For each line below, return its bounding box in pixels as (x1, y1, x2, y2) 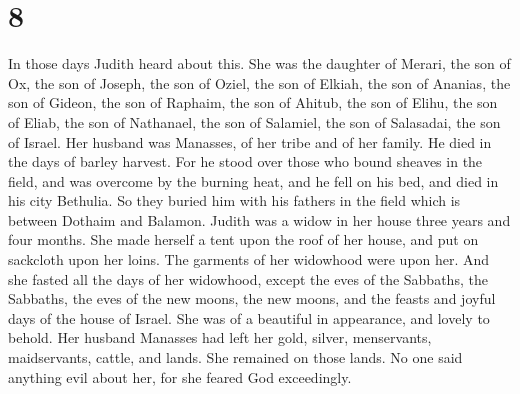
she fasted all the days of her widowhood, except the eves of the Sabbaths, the (8, 268, 488, 289)
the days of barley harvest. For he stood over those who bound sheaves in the (8, 151, 483, 172)
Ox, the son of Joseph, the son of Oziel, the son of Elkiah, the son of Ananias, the (8, 72, 511, 93)
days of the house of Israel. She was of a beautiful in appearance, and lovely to (8, 307, 490, 328)
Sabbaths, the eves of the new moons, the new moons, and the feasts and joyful (8, 288, 496, 309)
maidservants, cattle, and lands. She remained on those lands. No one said (8, 347, 463, 368)
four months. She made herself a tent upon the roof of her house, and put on (8, 229, 479, 250)
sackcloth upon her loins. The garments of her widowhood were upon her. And (8, 249, 490, 270)
